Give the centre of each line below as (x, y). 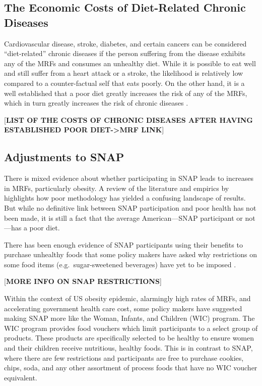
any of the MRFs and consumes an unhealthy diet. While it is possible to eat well (130, 63)
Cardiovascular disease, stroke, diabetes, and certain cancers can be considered (125, 43)
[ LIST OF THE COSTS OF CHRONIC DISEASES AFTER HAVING (129, 119)
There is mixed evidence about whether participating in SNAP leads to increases (129, 178)
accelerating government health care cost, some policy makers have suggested (123, 308)
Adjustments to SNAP (64, 157)
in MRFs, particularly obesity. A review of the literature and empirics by (117, 188)
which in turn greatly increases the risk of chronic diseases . (96, 103)
